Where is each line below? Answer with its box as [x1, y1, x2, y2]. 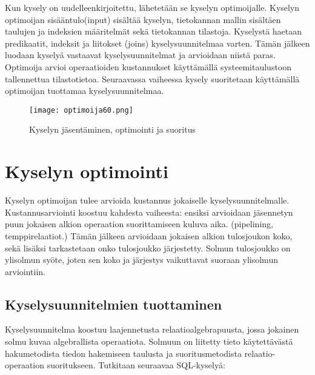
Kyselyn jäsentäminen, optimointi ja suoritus [29, 123, 196, 136]
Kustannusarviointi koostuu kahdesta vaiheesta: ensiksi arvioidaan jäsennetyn [5, 205, 293, 218]
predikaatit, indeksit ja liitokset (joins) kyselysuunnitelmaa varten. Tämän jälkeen [5, 36, 310, 49]
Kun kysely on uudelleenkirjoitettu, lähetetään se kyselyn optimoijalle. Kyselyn [5, 1, 300, 13]
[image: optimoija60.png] [29, 105, 133, 114]
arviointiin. [5, 265, 45, 277]
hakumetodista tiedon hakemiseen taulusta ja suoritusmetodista [5, 347, 242, 359]
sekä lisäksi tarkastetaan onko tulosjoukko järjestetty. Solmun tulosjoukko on [5, 241, 291, 254]
